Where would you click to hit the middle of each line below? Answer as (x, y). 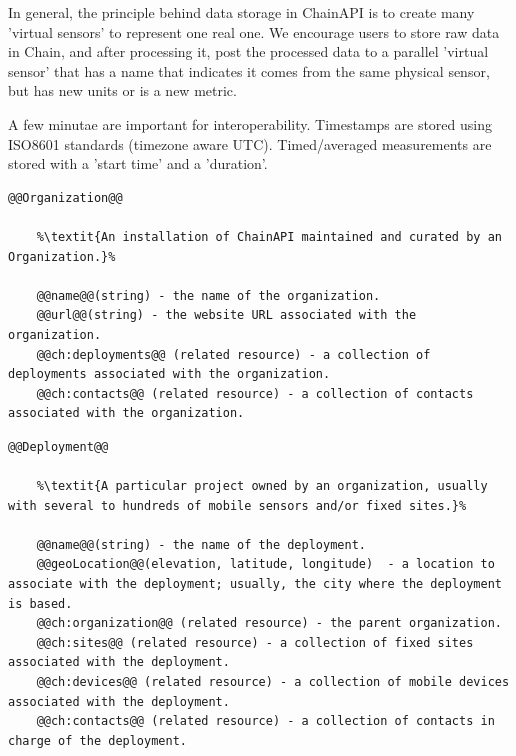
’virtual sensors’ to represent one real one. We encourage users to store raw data (254, 31)
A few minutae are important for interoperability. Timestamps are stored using (250, 123)
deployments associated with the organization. (169, 374)
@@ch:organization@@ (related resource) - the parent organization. (269, 623)
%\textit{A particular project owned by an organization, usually (262, 486)
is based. (40, 603)
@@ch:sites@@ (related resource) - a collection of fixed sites (255, 642)
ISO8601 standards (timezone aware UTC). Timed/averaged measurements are (250, 143)
